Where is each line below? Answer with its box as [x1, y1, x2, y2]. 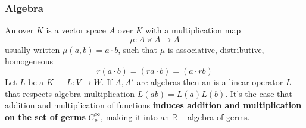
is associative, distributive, [167, 43, 264, 55]
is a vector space [46, 24, 106, 36]
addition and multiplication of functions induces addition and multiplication [5, 99, 302, 111]
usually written [5, 43, 60, 55]
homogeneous [5, 55, 53, 67]
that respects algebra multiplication [5, 87, 135, 99]
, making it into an [101, 110, 170, 123]
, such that [118, 43, 157, 55]
